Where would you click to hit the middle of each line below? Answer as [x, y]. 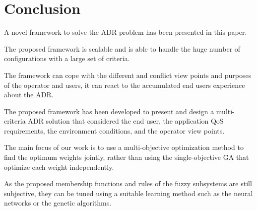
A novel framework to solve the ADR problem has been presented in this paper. [126, 32]
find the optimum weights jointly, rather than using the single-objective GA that [127, 157]
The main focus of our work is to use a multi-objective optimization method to [124, 147]
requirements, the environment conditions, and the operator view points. [114, 130]
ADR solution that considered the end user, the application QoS [126, 121]
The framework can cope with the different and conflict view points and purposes [128, 75]
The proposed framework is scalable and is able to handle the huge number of [122, 48]
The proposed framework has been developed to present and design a [109, 111]
